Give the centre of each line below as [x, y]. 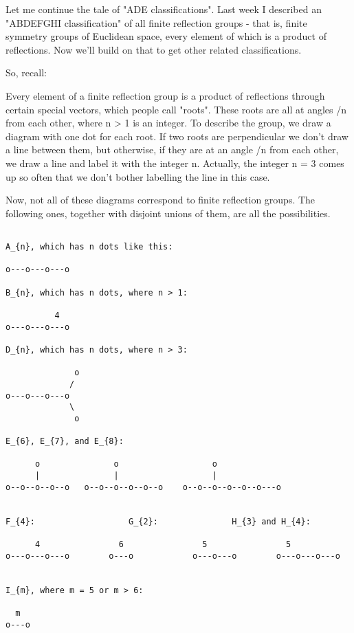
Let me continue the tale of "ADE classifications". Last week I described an [164, 9]
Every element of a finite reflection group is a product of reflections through [165, 95]
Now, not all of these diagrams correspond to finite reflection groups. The [161, 200]
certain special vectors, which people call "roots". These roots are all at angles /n [176, 109]
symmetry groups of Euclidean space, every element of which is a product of [166, 36]
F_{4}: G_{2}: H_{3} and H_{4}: [158, 521]
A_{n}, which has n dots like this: [89, 246]
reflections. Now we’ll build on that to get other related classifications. [154, 49]
